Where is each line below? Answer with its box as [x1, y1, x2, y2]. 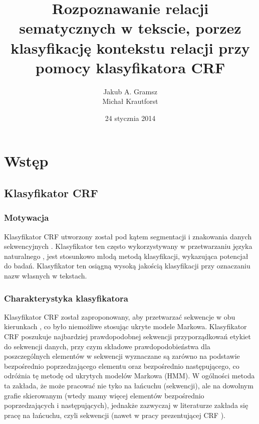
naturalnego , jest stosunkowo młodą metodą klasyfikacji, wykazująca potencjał [4, 250, 248, 261]
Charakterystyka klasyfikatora [4, 292, 128, 304]
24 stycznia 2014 [105, 112, 156, 123]
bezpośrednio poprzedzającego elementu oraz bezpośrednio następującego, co [4, 360, 239, 371]
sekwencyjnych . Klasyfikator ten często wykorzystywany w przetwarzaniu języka [4, 241, 252, 251]
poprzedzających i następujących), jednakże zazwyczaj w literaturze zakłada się [4, 400, 248, 410]
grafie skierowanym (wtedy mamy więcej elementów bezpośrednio [4, 390, 204, 400]
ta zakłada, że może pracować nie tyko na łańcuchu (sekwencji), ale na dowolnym [4, 380, 253, 390]
